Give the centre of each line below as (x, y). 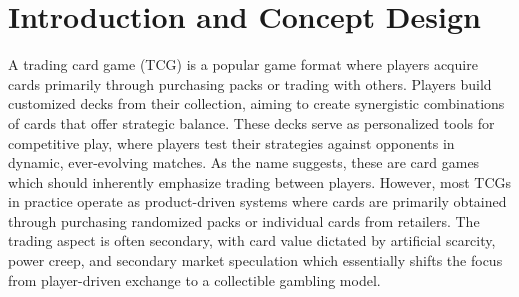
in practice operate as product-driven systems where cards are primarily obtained (257, 201)
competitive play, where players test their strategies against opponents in (231, 142)
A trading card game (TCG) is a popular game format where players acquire (243, 64)
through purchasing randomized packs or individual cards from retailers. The (244, 220)
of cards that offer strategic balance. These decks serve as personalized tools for (251, 122)
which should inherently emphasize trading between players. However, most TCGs (260, 181)
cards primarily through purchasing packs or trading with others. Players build (250, 83)
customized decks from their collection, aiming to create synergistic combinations (256, 103)
